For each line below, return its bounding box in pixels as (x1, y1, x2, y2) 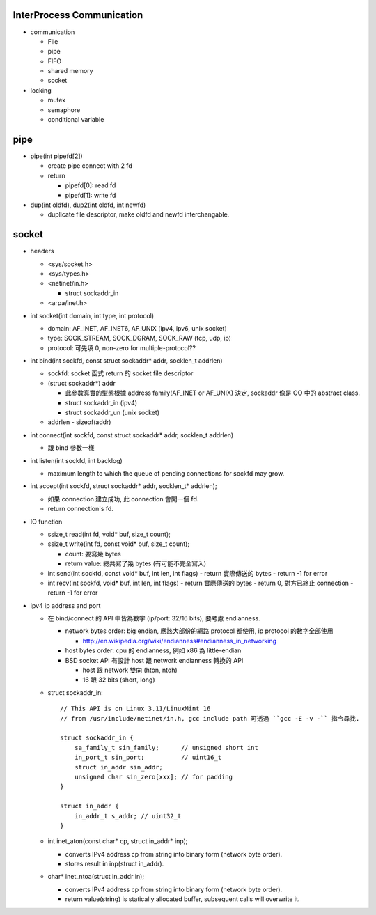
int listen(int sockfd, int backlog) (30, 456, 123, 464)
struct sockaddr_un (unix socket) (65, 408, 160, 417)
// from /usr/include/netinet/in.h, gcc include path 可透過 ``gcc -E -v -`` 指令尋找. (60, 714, 360, 722)
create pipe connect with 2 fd (47, 162, 132, 170)
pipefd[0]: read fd (65, 181, 116, 189)
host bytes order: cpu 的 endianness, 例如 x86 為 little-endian (65, 646, 242, 655)
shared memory (47, 67, 93, 75)
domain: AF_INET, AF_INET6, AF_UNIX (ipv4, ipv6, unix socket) (47, 324, 228, 332)
